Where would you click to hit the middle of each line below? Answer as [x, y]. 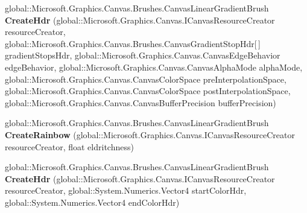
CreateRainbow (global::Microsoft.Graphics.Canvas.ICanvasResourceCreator [150, 134]
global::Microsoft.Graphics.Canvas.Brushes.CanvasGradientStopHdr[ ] [133, 43]
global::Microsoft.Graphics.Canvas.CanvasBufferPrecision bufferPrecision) [141, 102]
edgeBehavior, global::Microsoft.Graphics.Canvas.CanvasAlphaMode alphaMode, [154, 67]
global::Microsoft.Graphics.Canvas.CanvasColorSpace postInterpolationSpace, [148, 91]
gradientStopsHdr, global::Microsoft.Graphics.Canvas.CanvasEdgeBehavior [143, 55]
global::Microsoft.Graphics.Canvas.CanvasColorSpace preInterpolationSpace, [146, 79]
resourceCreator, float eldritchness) [69, 146]
